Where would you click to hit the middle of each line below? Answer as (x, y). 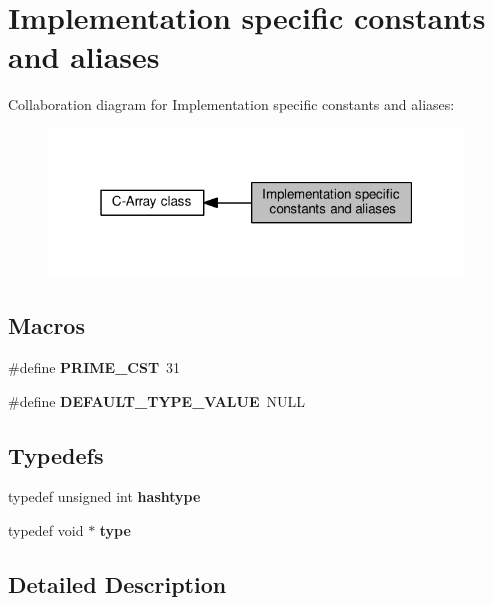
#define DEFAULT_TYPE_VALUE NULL (157, 400)
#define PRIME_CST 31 (94, 366)
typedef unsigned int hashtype (104, 496)
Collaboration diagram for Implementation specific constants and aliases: (231, 104)
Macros (46, 325)
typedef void (46, 529)
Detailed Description (117, 583)
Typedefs (56, 454)
